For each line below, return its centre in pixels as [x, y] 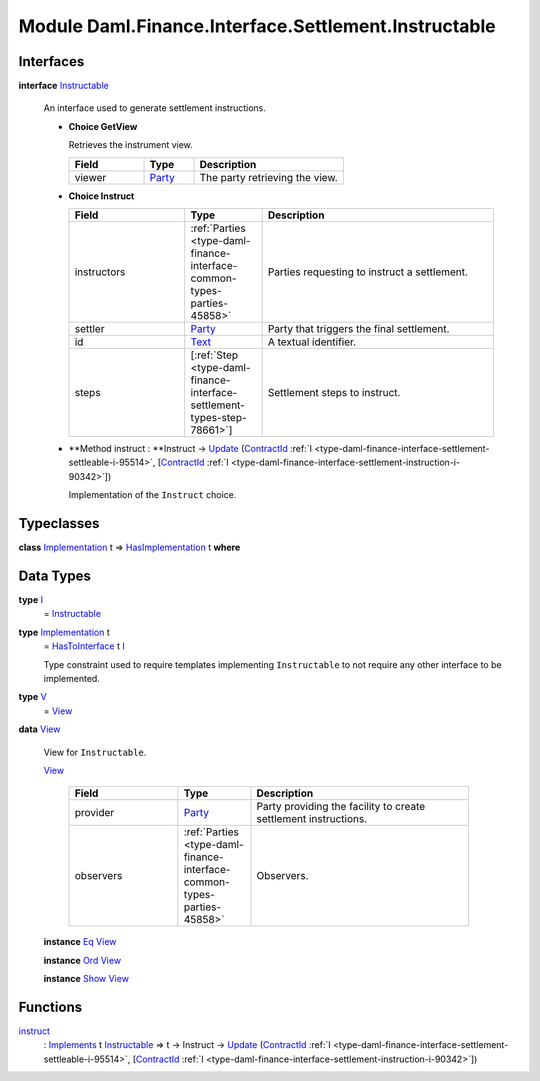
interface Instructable [63, 86]
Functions [50, 1006]
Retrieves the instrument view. [131, 145]
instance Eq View [80, 942]
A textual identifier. [312, 342]
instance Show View [86, 979]
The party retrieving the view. [269, 177]
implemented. [71, 678]
